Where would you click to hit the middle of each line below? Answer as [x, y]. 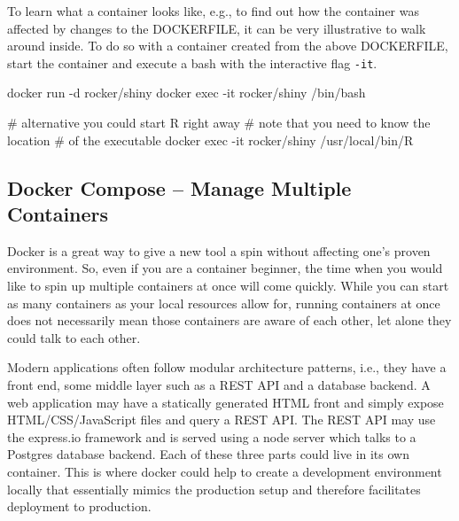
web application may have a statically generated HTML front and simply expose [226, 402]
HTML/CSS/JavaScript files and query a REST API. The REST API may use [222, 420]
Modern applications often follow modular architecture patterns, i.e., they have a [227, 367]
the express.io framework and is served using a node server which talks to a [212, 436]
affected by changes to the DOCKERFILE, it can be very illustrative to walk [217, 28]
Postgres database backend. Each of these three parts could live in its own [208, 454]
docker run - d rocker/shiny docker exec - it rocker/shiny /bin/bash [187, 93]
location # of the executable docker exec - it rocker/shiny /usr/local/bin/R [210, 140]
